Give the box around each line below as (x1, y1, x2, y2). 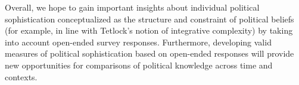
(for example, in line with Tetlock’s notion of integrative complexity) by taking (5, 24, 293, 37)
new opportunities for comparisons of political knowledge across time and (5, 58, 273, 71)
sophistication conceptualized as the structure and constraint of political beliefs (5, 12, 294, 25)
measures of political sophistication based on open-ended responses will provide (5, 47, 294, 60)
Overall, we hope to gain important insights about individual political (5, 1, 260, 13)
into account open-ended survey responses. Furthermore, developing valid (5, 35, 272, 48)
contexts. (5, 70, 38, 83)
